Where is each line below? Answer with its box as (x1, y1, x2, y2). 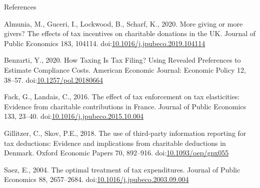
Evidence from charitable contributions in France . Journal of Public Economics (4, 101, 246, 111)
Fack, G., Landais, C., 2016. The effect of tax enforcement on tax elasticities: (4, 91, 240, 102)
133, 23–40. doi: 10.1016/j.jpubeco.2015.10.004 (4, 111, 143, 121)
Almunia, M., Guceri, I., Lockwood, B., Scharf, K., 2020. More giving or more (4, 18, 243, 29)
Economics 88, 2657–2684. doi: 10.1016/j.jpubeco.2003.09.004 (4, 174, 189, 184)
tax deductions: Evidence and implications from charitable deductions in (4, 137, 226, 148)
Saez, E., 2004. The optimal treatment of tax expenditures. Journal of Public (4, 164, 240, 174)
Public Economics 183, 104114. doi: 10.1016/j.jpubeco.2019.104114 (4, 38, 205, 48)
